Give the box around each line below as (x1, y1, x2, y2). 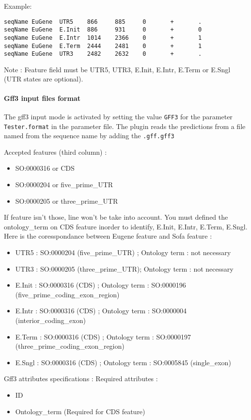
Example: (4, 1, 32, 11)
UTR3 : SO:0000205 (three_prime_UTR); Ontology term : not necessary (15, 263, 234, 274)
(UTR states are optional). (4, 74, 83, 84)
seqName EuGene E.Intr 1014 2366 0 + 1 (4, 34, 202, 41)
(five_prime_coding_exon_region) (15, 289, 120, 299)
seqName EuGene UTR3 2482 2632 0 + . (4, 50, 202, 58)
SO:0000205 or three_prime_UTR (15, 195, 118, 206)
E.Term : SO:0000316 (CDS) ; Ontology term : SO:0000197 (15, 331, 191, 341)
